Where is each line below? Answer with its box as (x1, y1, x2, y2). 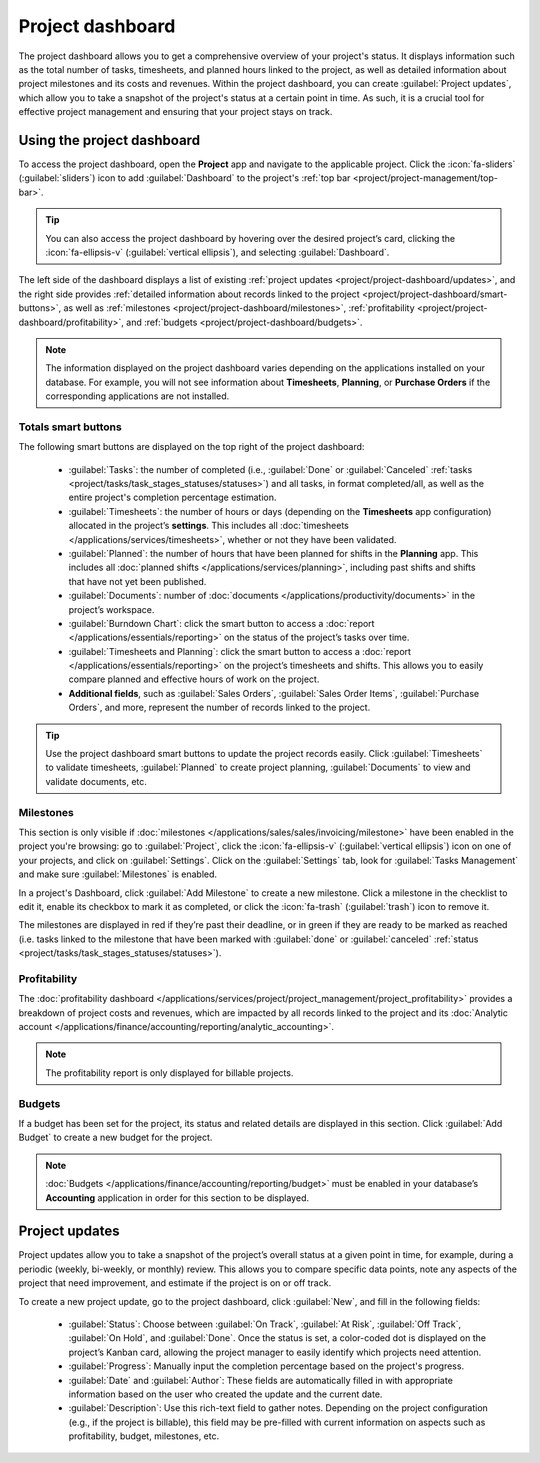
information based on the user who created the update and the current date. (68, 1388, 383, 1400)
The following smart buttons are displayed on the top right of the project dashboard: (18, 441, 365, 453)
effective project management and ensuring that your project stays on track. (18, 106, 333, 118)
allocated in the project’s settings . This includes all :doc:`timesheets (68, 520, 349, 532)
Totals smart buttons (18, 420, 122, 434)
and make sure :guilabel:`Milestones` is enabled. (18, 868, 218, 880)
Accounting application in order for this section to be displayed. (45, 1191, 310, 1204)
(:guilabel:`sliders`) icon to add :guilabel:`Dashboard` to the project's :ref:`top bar (18, 172, 351, 184)
